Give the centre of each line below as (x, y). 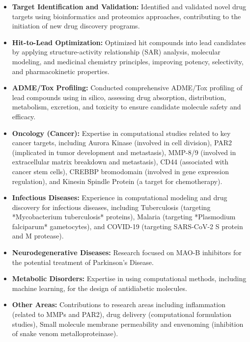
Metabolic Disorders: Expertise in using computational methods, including (129, 278)
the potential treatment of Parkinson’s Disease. (83, 262)
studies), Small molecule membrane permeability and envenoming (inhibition (128, 324)
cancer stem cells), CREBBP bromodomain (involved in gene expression (120, 171)
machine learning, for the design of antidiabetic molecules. (99, 288)
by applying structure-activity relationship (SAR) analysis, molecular (116, 52)
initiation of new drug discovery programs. (76, 26)
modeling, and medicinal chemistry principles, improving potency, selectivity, (128, 61)
